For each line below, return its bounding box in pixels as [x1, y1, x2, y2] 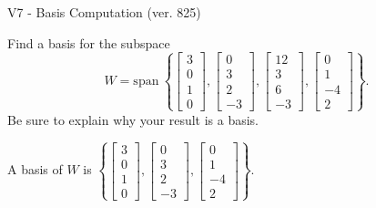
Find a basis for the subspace [7, 33, 170, 52]
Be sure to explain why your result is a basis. [7, 109, 259, 129]
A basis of [7, 160, 63, 179]
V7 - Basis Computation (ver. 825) [7, 3, 201, 21]
